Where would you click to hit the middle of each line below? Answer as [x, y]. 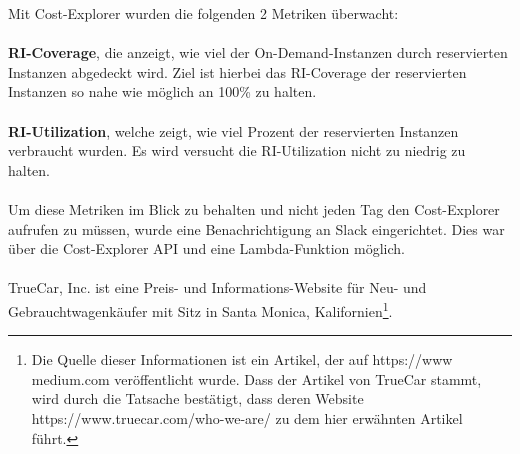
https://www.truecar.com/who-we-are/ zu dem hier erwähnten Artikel [247, 417]
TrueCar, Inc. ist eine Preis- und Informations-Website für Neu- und [217, 287]
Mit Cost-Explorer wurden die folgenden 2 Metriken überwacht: [203, 13]
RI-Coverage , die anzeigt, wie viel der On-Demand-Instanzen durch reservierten [258, 52]
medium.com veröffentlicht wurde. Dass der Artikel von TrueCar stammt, [256, 378]
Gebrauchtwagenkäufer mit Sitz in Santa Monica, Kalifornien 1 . [200, 309]
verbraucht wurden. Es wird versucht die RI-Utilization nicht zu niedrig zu [237, 150]
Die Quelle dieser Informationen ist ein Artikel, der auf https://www [242, 359]
